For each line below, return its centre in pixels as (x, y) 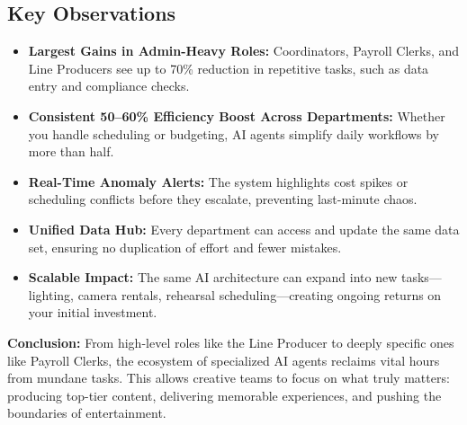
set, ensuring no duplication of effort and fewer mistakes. (185, 247)
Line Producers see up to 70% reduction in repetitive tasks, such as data (229, 68)
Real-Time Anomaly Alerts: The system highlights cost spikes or (218, 181)
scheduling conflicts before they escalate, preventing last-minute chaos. (223, 199)
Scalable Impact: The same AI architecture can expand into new (213, 277)
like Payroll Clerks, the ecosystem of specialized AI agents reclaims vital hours (224, 360)
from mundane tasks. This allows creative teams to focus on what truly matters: (229, 378)
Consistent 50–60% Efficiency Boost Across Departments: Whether (237, 115)
